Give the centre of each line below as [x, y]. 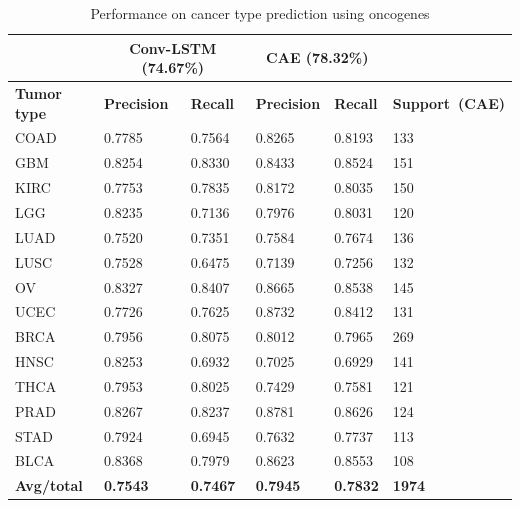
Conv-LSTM [173, 47]
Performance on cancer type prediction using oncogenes [260, 13]
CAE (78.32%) [317, 57]
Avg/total [49, 485]
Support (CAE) [448, 102]
